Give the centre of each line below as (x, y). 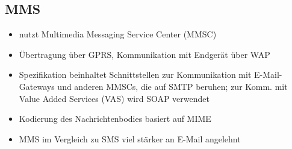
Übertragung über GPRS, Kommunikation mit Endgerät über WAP (144, 54)
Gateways (37, 86)
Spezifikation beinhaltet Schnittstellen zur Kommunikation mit (135, 74)
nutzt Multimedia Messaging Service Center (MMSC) (118, 34)
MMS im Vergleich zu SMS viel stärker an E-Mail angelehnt (130, 138)
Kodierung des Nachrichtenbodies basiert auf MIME (115, 119)
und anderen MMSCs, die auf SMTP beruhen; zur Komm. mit (172, 86)
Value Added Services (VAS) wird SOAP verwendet (114, 98)
